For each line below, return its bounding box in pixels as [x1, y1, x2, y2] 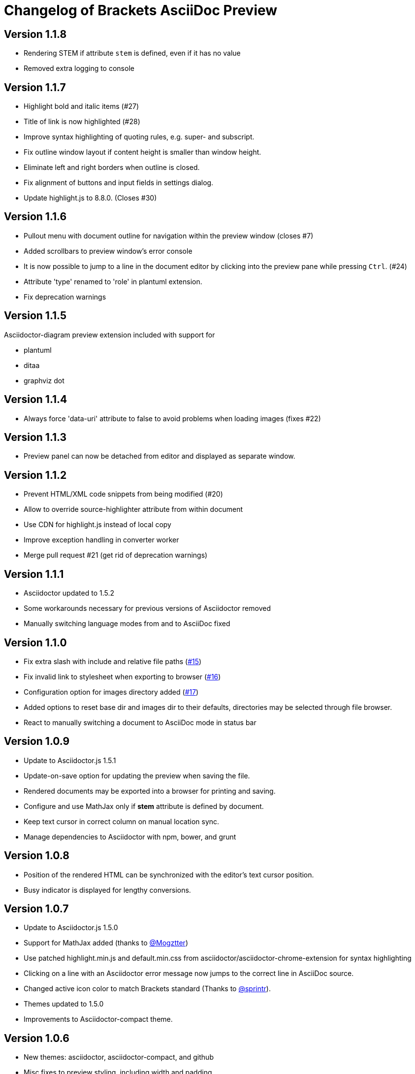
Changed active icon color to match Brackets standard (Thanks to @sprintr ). [24, 984, 271, 993]
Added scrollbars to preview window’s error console [24, 246, 192, 255]
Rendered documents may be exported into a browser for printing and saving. [24, 786, 276, 795]
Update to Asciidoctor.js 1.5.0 [24, 923, 118, 932]
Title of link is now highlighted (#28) [24, 117, 140, 126]
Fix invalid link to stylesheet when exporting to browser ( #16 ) [24, 672, 221, 681]
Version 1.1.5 [4, 309, 67, 322]
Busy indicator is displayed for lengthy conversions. [24, 885, 191, 894]
